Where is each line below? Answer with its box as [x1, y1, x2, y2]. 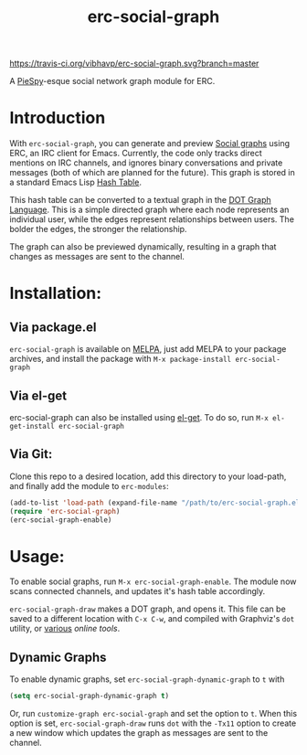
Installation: [9, 283, 102, 303]
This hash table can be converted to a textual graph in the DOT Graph [9, 195, 271, 206]
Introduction [9, 108, 106, 129]
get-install [9, 421, 55, 431]
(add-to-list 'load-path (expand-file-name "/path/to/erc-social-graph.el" [9, 498, 304, 507]
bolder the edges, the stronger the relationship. [9, 224, 187, 235]
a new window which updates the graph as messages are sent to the [9, 728, 269, 738]
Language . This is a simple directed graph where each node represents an [9, 204, 290, 216]
